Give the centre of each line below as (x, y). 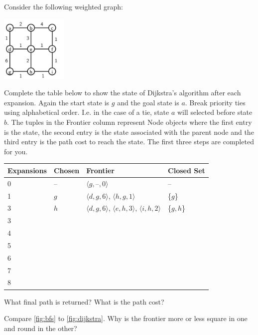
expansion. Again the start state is (57, 102)
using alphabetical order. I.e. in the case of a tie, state (87, 112)
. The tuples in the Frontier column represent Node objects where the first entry (129, 122)
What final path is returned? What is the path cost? (84, 301)
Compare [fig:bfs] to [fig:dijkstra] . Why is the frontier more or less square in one (126, 318)
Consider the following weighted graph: (64, 6)
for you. (16, 151)
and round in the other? (41, 328)
